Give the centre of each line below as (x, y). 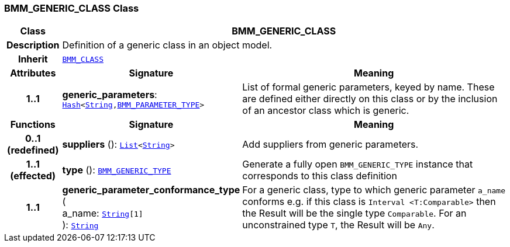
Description (33, 45)
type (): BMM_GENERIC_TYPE (117, 170)
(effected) (33, 176)
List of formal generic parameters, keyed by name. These (368, 87)
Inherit (33, 59)
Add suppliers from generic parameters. (330, 145)
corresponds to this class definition (320, 176)
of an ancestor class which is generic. (326, 111)
